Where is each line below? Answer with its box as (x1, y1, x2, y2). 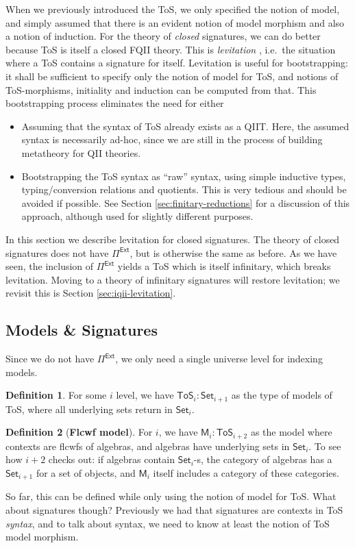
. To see (308, 438, 341, 453)
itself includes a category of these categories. (153, 465, 339, 480)
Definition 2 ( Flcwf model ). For (5, 425, 153, 439)
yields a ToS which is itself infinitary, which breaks (117, 259, 331, 273)
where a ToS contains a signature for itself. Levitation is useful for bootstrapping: (5, 55, 348, 70)
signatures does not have (5, 245, 109, 260)
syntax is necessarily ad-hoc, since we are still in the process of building (21, 132, 323, 147)
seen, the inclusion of (5, 259, 94, 273)
